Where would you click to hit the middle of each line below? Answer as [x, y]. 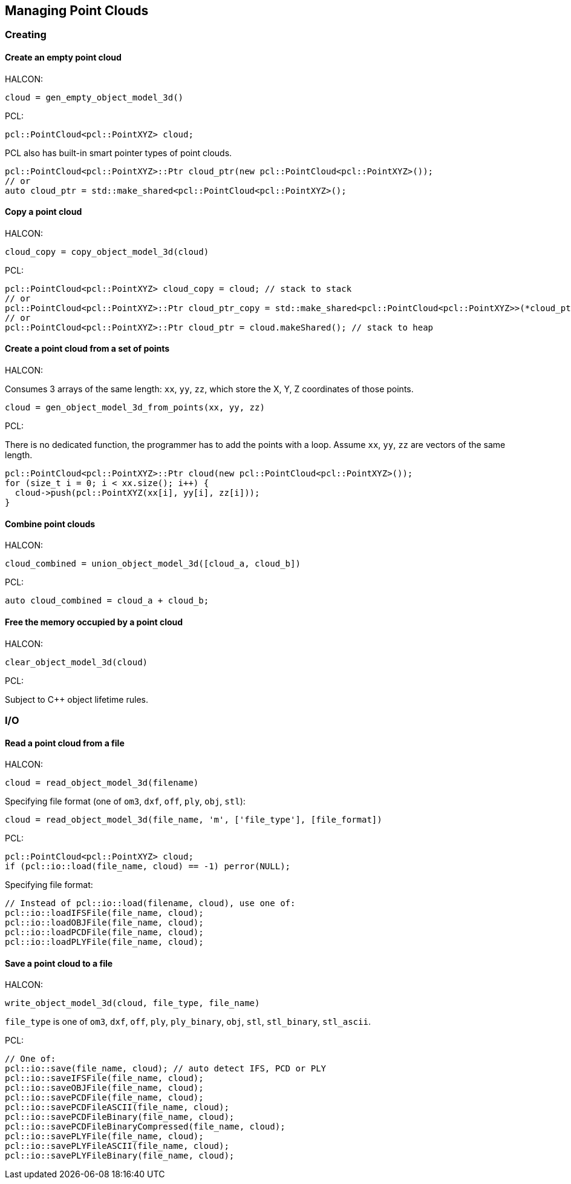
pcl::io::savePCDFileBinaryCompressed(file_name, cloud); [145, 1127]
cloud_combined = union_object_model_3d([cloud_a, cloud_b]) [153, 564]
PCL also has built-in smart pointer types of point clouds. [119, 153]
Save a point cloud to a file [59, 963]
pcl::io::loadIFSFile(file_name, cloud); [104, 913]
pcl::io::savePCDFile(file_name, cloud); [104, 1098]
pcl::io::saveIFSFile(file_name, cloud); [104, 1078]
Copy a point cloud [44, 212]
